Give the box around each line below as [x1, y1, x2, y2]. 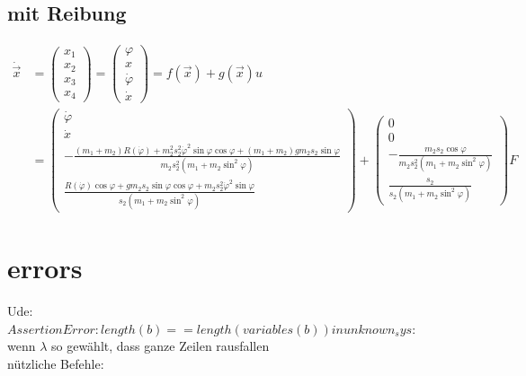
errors [7, 249, 83, 286]
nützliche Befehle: [7, 354, 104, 373]
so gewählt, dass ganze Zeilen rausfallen [51, 337, 270, 355]
